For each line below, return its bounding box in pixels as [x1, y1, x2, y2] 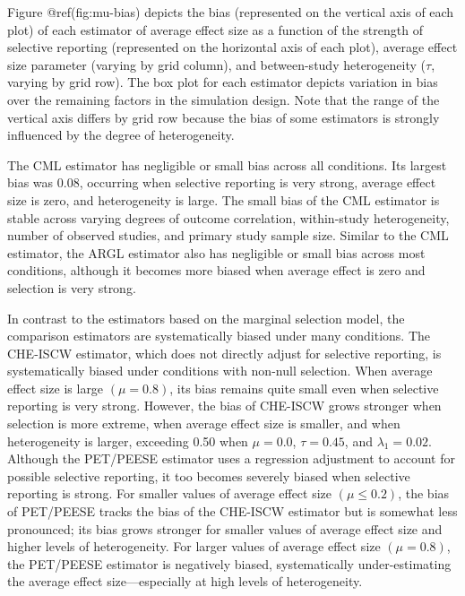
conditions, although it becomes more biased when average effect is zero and [7, 261, 426, 280]
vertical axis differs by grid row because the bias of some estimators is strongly [7, 108, 440, 126]
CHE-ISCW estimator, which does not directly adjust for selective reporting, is [7, 343, 442, 362]
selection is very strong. [7, 278, 136, 297]
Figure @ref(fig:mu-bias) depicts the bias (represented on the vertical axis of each [7, 3, 454, 21]
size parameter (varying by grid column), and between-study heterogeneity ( [7, 55, 426, 73]
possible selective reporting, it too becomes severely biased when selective [7, 466, 410, 485]
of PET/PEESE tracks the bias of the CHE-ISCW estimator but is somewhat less [7, 502, 458, 521]
